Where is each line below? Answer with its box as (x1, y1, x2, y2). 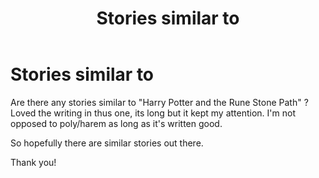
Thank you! (10, 156, 57, 168)
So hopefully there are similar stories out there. (10, 137, 204, 149)
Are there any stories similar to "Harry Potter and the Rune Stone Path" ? (10, 96, 309, 108)
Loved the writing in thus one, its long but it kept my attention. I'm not (10, 107, 296, 119)
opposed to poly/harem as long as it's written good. (10, 117, 223, 129)
